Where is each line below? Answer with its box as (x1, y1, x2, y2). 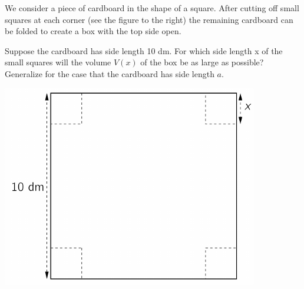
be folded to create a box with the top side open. (5, 25, 181, 37)
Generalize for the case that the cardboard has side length (5, 67, 214, 79)
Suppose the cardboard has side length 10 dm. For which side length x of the (5, 44, 283, 57)
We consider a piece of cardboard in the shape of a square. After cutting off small (5, 2, 299, 14)
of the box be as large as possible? (140, 56, 264, 68)
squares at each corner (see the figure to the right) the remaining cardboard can (5, 13, 293, 25)
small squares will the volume (5, 56, 111, 68)
